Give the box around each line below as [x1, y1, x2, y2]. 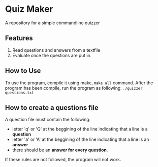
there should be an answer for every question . [12, 147, 108, 153]
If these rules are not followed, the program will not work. [5, 157, 122, 163]
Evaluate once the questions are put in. [12, 52, 92, 58]
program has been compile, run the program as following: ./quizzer [5, 85, 143, 91]
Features [5, 34, 33, 42]
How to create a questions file [5, 103, 98, 112]
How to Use [5, 67, 41, 75]
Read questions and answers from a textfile [12, 47, 100, 53]
